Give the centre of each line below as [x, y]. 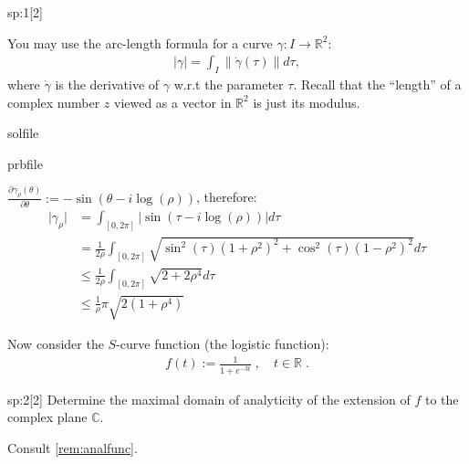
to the [442, 399]
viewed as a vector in [172, 102]
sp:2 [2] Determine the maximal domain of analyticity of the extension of [209, 399]
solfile [23, 133]
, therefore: [226, 197]
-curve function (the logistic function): [223, 344]
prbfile [25, 163]
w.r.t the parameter [229, 84]
